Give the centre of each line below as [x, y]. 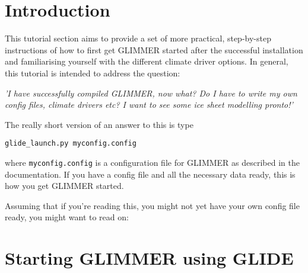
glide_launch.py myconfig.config [71, 144]
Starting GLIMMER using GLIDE [149, 258]
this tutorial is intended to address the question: [93, 73]
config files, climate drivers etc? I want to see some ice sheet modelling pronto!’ [149, 105]
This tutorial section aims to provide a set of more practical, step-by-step [138, 38]
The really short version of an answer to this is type [99, 124]
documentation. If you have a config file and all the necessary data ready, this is [150, 174]
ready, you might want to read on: [67, 217]
